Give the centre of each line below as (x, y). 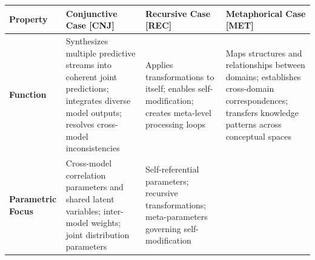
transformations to (180, 76)
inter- (113, 210)
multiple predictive (101, 53)
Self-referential (172, 169)
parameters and (94, 187)
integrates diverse (98, 100)
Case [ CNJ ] (90, 25)
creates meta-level (178, 112)
